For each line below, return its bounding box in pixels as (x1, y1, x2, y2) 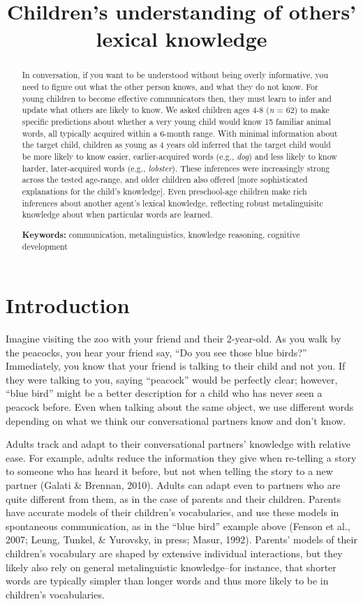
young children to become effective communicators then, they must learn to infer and (22, 92, 332, 104)
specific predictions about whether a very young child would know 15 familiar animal (22, 115, 332, 127)
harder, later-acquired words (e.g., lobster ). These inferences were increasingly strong (22, 162, 330, 174)
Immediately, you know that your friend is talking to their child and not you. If (6, 358, 346, 373)
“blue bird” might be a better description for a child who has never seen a (6, 386, 323, 400)
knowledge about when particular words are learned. (22, 209, 213, 220)
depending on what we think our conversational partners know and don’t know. (6, 413, 346, 428)
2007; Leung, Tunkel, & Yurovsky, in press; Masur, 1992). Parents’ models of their (6, 532, 357, 547)
